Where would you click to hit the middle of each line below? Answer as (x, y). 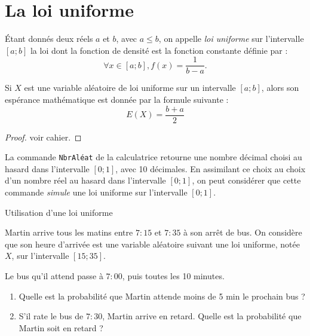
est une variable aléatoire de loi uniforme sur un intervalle (130, 88)
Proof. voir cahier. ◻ (43, 137)
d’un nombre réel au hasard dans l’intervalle (85, 180)
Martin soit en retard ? (61, 327)
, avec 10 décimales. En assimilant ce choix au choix (211, 168)
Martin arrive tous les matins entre (69, 232)
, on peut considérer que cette (246, 180)
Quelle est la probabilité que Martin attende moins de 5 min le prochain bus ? (162, 296)
